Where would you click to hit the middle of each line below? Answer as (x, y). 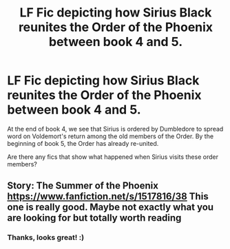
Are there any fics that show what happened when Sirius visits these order (113, 157)
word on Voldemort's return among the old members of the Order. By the (111, 136)
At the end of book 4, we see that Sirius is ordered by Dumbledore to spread (115, 129)
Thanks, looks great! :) (46, 237)
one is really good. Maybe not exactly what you (111, 207)
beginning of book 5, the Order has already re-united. (83, 143)
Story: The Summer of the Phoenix (83, 186)
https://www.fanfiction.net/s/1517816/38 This (108, 196)
